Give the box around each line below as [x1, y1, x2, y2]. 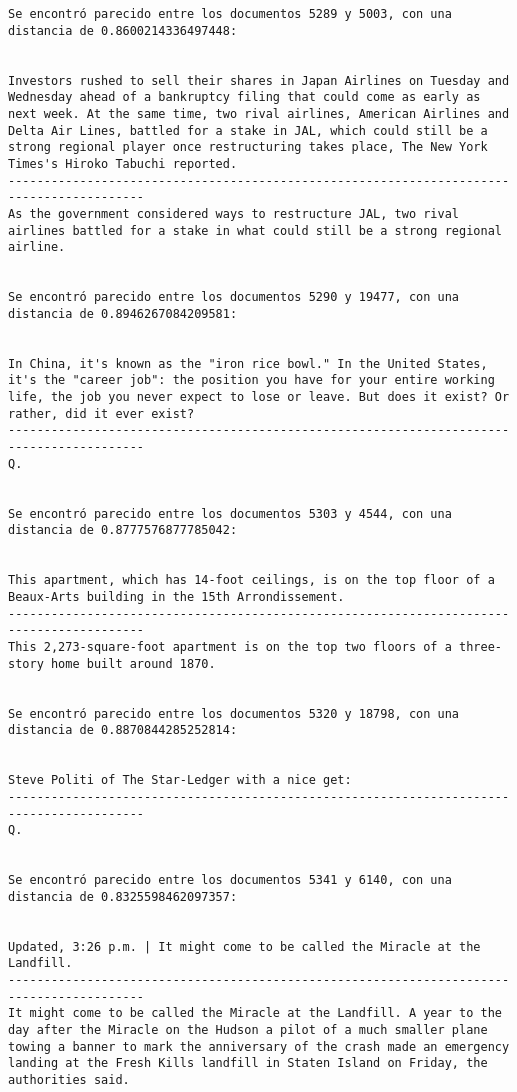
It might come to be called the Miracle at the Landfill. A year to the [8, 1006, 502, 1021]
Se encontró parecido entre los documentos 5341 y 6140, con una [8, 873, 452, 888]
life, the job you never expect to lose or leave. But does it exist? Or [8, 390, 510, 405]
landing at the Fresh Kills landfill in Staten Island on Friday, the [8, 1056, 488, 1071]
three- [459, 639, 502, 654]
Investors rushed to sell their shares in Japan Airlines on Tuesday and [8, 73, 510, 88]
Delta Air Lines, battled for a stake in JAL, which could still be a [8, 123, 488, 138]
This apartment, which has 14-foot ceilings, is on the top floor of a [8, 573, 495, 588]
